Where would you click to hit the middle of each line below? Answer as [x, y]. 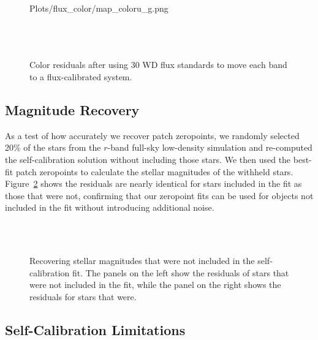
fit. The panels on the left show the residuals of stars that [181, 272]
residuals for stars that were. [83, 296]
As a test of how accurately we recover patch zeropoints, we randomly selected [152, 135]
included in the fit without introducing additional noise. [110, 207]
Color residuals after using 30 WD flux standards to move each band [158, 65]
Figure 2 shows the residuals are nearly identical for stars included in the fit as [153, 183]
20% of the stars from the [53, 147]
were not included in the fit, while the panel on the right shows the [155, 285]
